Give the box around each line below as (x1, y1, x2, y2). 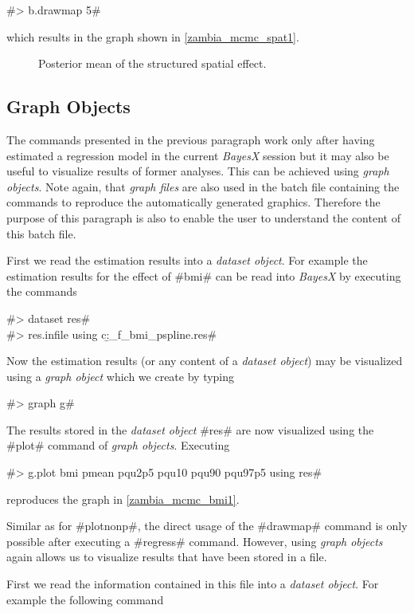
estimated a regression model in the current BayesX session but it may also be (6, 147, 389, 163)
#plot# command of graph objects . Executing (6, 437, 230, 454)
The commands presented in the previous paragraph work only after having (6, 131, 375, 147)
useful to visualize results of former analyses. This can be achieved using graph (6, 163, 389, 179)
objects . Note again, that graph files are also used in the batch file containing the (6, 178, 400, 195)
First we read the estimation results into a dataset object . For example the (6, 252, 368, 269)
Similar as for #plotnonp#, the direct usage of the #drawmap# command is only (6, 517, 408, 534)
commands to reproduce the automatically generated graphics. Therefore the (6, 194, 381, 210)
